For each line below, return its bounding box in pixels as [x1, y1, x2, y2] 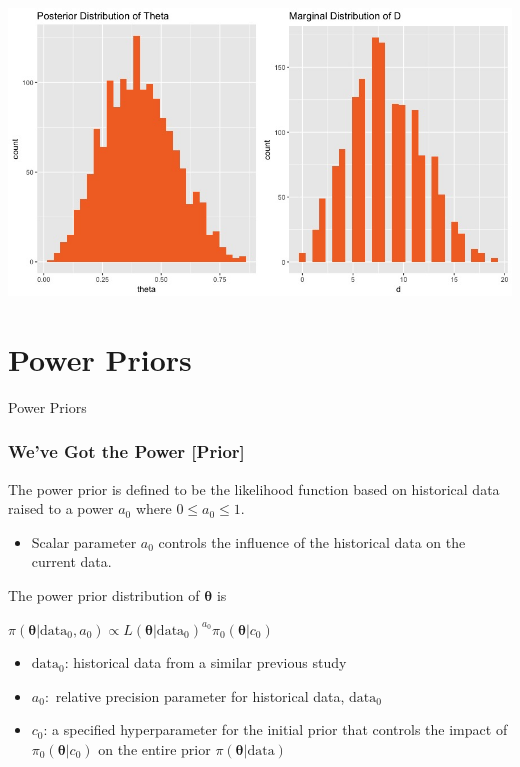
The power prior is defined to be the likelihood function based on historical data [8, 478, 500, 499]
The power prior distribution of [8, 584, 200, 605]
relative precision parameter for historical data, [55, 685, 345, 706]
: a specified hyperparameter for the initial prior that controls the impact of [43, 719, 508, 740]
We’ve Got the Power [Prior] [8, 439, 245, 464]
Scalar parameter [31, 531, 137, 552]
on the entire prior [98, 738, 211, 759]
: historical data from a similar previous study [64, 652, 347, 673]
